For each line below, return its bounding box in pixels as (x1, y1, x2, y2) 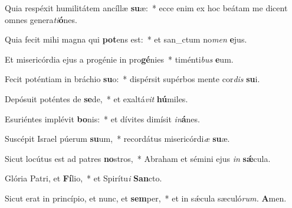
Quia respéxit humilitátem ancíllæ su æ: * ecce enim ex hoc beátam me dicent (5, 2, 288, 14)
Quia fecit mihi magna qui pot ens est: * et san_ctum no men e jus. (5, 33, 247, 45)
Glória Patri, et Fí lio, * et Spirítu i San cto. (5, 172, 162, 184)
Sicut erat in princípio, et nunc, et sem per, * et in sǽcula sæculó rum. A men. (5, 191, 287, 204)
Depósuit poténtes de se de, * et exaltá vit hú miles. (5, 92, 188, 105)
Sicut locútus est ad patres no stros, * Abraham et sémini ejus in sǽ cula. (5, 152, 271, 164)
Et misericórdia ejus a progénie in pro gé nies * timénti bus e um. (5, 53, 234, 65)
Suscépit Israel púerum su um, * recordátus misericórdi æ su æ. (5, 132, 230, 145)
